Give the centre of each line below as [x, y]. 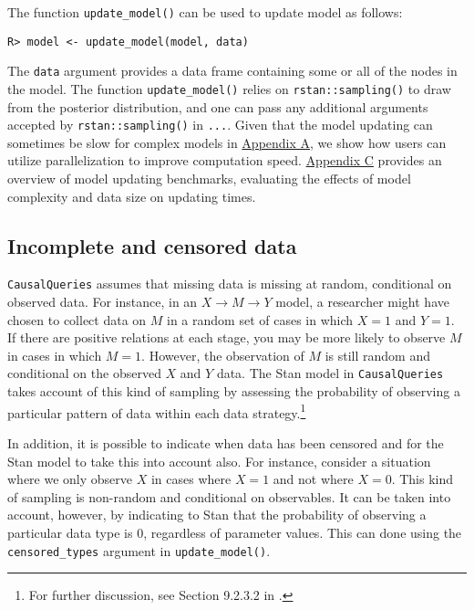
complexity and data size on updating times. [132, 196]
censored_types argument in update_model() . [139, 550]
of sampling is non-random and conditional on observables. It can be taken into [229, 496]
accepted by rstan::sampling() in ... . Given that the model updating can [220, 125]
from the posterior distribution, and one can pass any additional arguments [218, 106]
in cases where [191, 479]
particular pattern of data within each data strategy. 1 [157, 411]
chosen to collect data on [77, 319]
